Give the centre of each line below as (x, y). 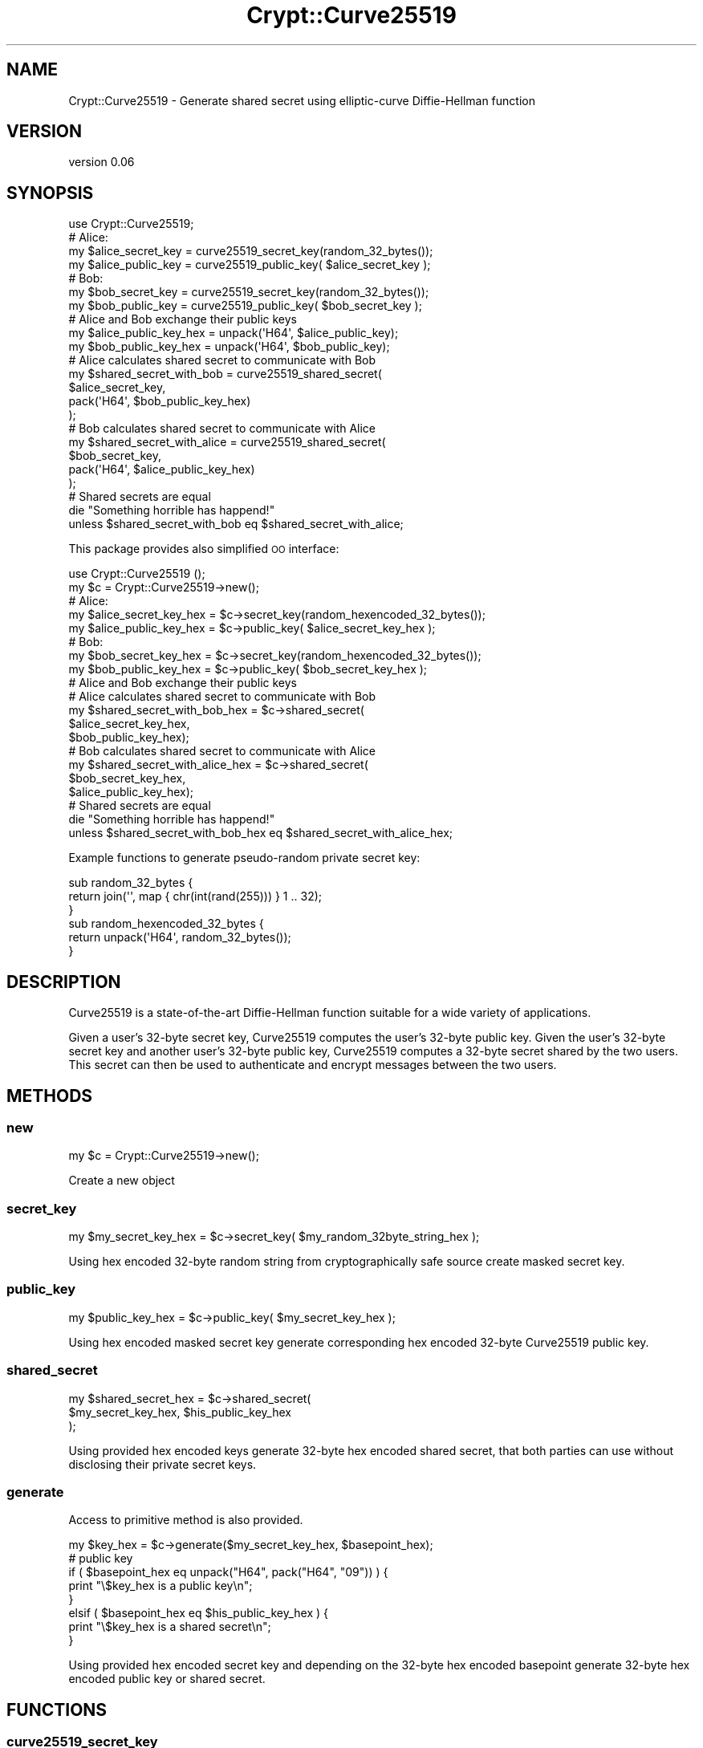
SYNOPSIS (50, 193)
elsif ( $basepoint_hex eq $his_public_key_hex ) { (198, 1613)
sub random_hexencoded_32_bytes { (166, 924)
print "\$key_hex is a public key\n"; (161, 1586)
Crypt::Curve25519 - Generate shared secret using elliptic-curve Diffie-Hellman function (302, 100)
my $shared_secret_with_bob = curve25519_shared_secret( (225, 374)
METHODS (50, 1096)
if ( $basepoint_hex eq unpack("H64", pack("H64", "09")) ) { (228, 1572)
